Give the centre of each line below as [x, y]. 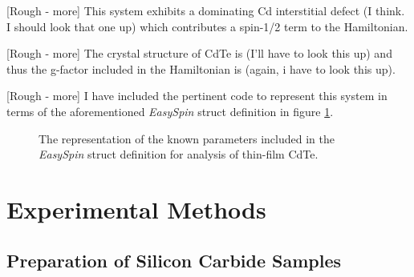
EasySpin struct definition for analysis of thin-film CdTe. [179, 154]
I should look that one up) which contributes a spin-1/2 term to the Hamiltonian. [207, 26]
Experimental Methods [136, 209]
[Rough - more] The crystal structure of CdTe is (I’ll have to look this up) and [199, 53]
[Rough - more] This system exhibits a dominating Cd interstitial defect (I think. [206, 10]
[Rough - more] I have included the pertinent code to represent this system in [197, 96]
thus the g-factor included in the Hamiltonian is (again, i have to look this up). [201, 68]
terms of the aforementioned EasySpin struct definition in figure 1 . [170, 111]
